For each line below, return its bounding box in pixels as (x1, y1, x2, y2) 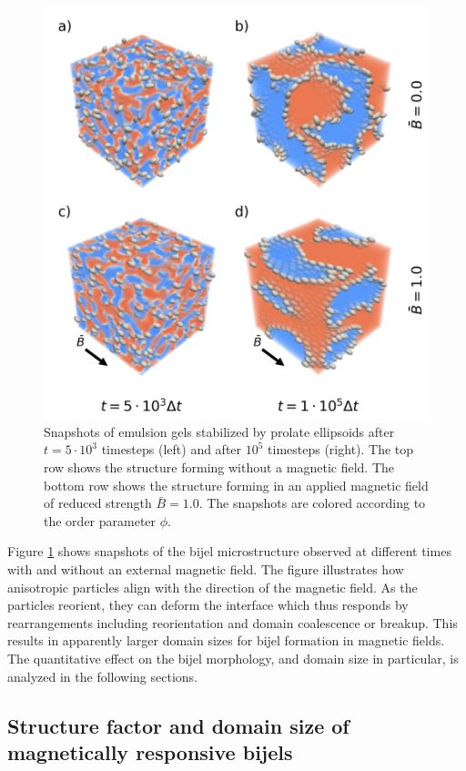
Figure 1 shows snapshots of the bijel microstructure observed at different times (7, 542, 451, 561)
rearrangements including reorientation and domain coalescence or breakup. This (7, 613, 458, 632)
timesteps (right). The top (268, 440, 414, 459)
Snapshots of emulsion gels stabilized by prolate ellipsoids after (44, 421, 395, 441)
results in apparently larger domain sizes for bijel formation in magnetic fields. (7, 631, 445, 650)
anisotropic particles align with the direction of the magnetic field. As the (7, 577, 418, 596)
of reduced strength (44, 493, 152, 512)
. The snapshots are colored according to (198, 493, 426, 512)
